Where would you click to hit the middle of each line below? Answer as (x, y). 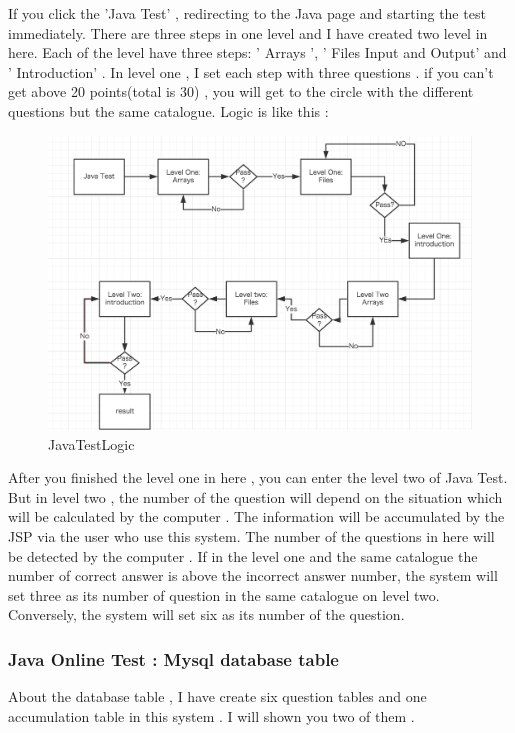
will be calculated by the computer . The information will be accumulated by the (256, 516)
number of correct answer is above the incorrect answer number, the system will (253, 575)
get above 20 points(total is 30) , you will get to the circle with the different (241, 91)
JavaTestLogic (91, 443)
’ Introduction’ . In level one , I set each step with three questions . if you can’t (251, 71)
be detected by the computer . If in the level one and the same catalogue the (243, 555)
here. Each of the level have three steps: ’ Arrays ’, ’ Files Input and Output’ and (257, 52)
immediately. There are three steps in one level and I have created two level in (248, 32)
